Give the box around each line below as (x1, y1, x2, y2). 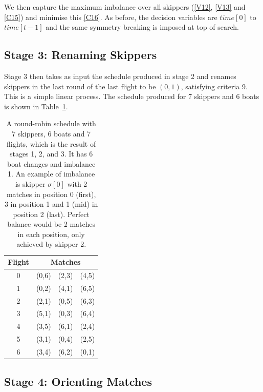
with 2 (67, 178, 87, 189)
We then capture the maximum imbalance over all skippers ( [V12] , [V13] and (4, 2, 246, 12)
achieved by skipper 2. (16, 239, 86, 249)
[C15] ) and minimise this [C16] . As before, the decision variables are (4, 11, 217, 22)
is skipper (15, 178, 46, 189)
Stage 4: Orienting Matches (4, 374, 152, 389)
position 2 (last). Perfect (13, 208, 90, 219)
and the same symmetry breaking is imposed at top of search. (46, 22, 239, 32)
